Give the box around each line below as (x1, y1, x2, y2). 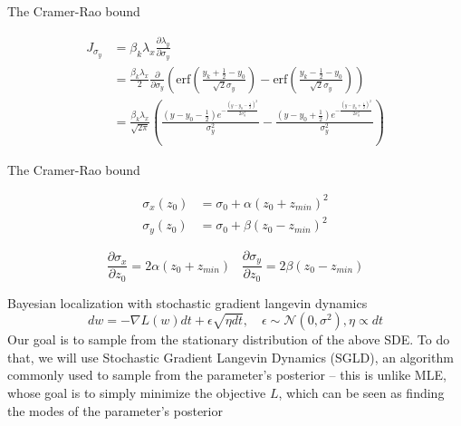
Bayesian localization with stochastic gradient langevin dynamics (7, 293, 368, 312)
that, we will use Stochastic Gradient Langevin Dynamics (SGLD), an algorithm (7, 347, 454, 366)
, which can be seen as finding (278, 383, 445, 402)
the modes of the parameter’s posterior (7, 401, 223, 420)
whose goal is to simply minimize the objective (7, 383, 266, 402)
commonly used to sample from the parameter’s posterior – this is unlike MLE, (7, 365, 447, 384)
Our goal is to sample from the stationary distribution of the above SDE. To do (7, 330, 450, 349)
